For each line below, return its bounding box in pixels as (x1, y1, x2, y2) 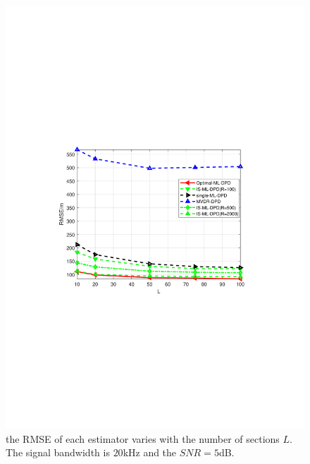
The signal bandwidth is (6, 445, 110, 460)
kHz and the (123, 445, 177, 460)
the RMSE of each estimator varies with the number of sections (6, 431, 280, 446)
